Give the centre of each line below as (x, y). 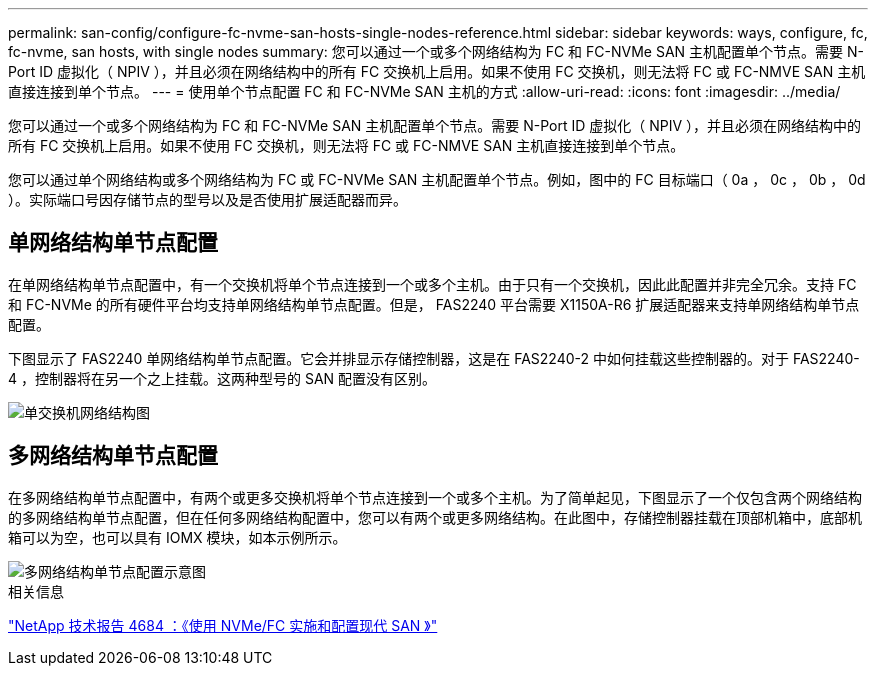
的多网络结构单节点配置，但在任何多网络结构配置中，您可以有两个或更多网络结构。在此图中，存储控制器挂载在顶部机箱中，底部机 (435, 517)
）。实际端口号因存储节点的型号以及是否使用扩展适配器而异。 (207, 199)
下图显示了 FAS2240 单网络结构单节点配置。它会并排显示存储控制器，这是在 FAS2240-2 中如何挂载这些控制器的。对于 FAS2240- (434, 358)
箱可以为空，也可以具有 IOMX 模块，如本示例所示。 (177, 537)
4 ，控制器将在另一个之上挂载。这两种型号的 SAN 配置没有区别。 (222, 378)
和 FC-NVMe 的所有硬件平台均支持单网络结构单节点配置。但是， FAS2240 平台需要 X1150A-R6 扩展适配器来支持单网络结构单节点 (434, 304)
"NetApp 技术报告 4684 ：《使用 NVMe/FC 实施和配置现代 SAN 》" (223, 625)
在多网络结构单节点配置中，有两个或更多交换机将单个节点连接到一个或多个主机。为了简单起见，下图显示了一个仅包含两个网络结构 (435, 497)
